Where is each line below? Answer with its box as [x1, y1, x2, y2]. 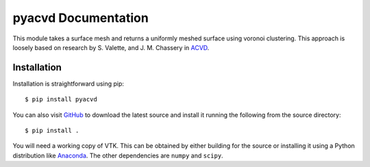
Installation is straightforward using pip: [12, 79, 125, 88]
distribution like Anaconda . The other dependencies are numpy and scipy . [12, 151, 223, 159]
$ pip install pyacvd [25, 96, 97, 103]
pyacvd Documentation [12, 10, 149, 25]
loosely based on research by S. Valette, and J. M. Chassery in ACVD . [12, 43, 210, 51]
